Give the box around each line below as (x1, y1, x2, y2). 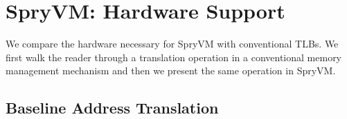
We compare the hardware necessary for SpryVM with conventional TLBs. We (6, 36, 339, 51)
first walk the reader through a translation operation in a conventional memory (6, 50, 342, 64)
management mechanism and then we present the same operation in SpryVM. (6, 63, 336, 78)
